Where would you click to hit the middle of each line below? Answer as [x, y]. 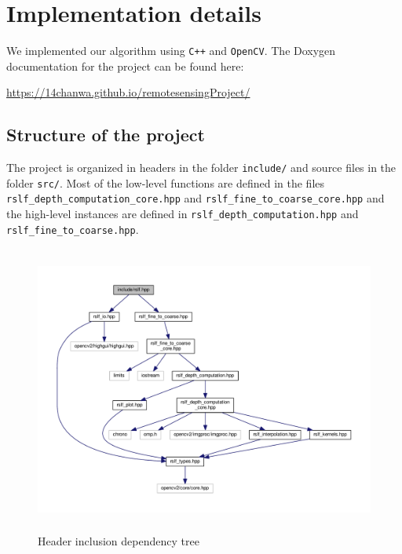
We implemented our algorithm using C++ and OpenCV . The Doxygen [171, 51]
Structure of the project [106, 135]
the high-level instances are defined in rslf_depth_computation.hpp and [183, 214]
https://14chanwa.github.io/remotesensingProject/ [128, 92]
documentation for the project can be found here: [125, 66]
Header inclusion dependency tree [119, 541]
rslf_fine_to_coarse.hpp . [73, 229]
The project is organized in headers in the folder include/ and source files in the [201, 168]
